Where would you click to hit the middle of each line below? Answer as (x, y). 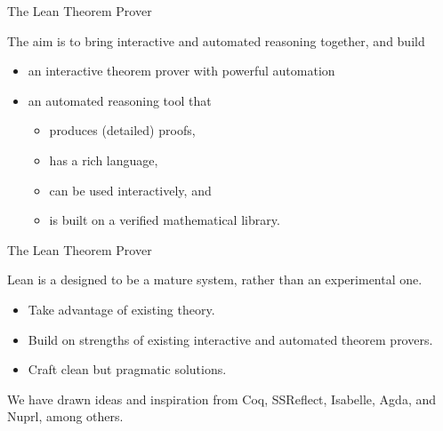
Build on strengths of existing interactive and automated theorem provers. (230, 339)
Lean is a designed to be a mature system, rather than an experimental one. (215, 279)
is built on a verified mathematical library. (165, 220)
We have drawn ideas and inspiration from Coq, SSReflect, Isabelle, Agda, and (222, 399)
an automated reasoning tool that (120, 100)
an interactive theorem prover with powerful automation (181, 71)
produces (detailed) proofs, (122, 130)
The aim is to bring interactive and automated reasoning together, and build (216, 40)
